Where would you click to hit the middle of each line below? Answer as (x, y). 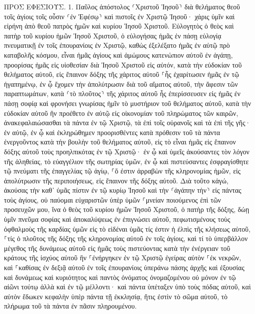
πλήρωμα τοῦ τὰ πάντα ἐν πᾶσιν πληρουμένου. (71, 306)
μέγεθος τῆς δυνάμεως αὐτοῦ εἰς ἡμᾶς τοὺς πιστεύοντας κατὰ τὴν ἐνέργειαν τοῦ (117, 248)
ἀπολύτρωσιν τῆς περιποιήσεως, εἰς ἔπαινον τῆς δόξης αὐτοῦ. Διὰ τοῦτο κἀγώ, (116, 180)
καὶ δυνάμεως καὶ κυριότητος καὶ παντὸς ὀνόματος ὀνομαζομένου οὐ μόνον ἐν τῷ (120, 277)
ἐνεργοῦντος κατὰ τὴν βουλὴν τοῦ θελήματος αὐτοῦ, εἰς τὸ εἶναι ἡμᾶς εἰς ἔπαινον (120, 142)
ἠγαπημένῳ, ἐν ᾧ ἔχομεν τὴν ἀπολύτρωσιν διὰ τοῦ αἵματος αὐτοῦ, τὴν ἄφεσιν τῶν (121, 84)
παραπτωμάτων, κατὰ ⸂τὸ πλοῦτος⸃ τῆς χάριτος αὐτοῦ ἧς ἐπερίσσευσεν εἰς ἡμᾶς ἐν (122, 93)
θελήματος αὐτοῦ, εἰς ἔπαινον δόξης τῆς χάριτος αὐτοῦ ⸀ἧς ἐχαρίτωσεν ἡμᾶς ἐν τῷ (122, 74)
